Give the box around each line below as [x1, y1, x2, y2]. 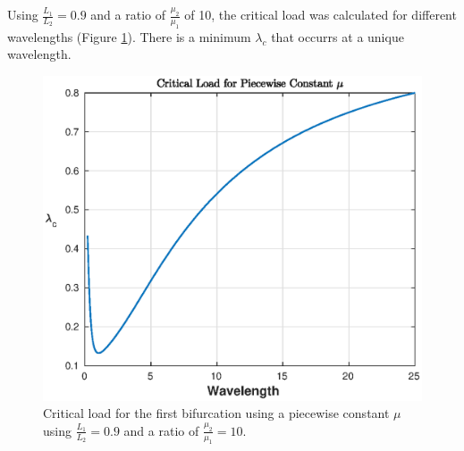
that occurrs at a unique [271, 27, 404, 46]
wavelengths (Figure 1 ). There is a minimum [7, 27, 251, 46]
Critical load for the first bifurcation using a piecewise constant [43, 404, 390, 422]
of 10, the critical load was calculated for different [184, 5, 457, 23]
